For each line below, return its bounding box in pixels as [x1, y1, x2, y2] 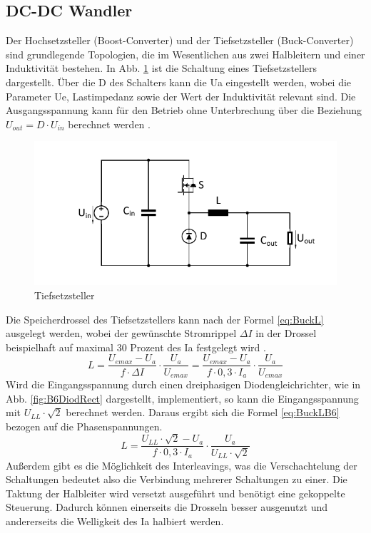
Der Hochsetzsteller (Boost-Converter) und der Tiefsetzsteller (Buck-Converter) [6, 33, 354, 48]
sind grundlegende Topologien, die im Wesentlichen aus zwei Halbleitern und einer [6, 46, 365, 61]
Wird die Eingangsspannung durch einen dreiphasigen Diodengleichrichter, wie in [6, 376, 361, 391]
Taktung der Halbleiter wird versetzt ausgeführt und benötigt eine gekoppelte [6, 485, 345, 500]
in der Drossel [255, 326, 317, 341]
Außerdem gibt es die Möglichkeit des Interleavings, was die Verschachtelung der [6, 457, 357, 472]
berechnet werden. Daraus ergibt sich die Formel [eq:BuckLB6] [66, 405, 340, 420]
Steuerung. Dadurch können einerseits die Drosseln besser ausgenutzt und [6, 500, 328, 514]
